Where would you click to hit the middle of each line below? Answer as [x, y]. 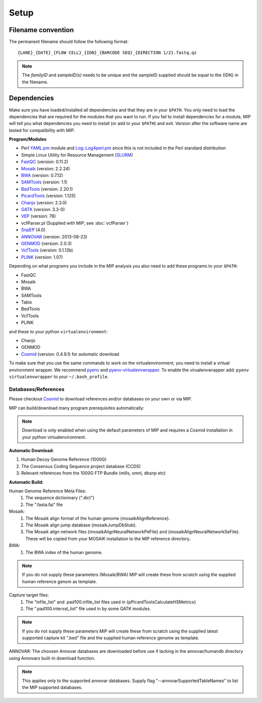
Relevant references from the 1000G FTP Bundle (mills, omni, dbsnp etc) [93, 473]
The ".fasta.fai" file [44, 505]
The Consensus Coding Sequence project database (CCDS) [81, 466]
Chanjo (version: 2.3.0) [44, 202]
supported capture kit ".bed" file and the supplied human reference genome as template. [111, 638]
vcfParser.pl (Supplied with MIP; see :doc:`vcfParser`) [75, 223]
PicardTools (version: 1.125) [49, 196]
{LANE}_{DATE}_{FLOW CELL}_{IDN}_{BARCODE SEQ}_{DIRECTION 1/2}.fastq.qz [107, 53]
